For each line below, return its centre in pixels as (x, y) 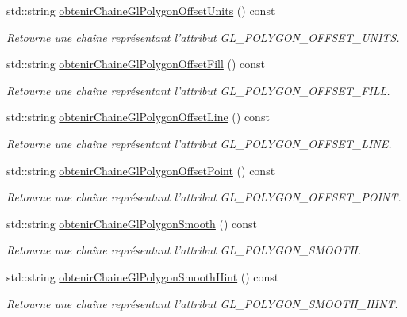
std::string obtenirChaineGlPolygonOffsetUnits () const (141, 10)
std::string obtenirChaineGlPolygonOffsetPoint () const (141, 170)
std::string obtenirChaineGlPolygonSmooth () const (132, 223)
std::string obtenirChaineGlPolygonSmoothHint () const (143, 276)
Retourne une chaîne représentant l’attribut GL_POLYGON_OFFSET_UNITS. (203, 37)
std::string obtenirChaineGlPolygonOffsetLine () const (138, 117)
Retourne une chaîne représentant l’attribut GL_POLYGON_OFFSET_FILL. (198, 90)
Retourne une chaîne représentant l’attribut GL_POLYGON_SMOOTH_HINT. (202, 303)
